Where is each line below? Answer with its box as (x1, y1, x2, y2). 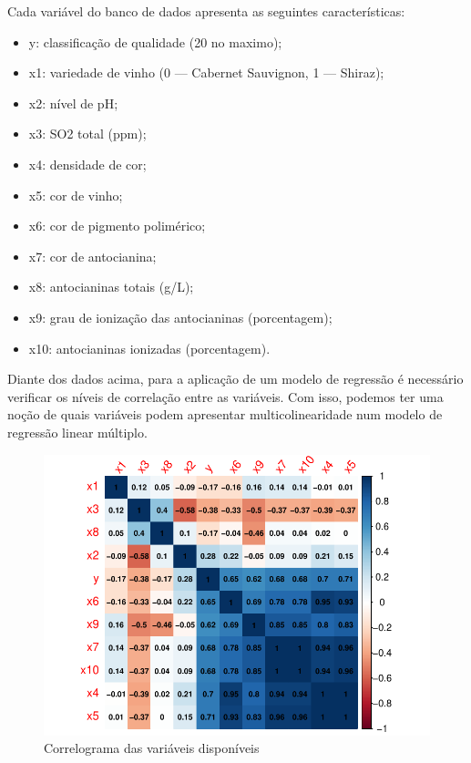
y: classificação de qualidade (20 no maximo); (28, 32, 282, 51)
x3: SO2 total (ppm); (28, 124, 147, 143)
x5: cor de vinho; (28, 185, 123, 204)
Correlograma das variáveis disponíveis (44, 738, 260, 758)
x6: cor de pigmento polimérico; (28, 216, 206, 235)
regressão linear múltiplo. (7, 422, 148, 441)
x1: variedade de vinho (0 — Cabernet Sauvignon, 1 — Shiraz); (28, 63, 384, 82)
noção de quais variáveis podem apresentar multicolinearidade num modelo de (7, 405, 443, 424)
